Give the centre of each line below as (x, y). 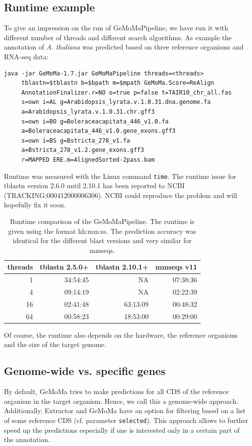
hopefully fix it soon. (35, 205)
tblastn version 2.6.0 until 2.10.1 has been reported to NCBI (94, 186)
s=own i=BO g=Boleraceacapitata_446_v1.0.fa (95, 121)
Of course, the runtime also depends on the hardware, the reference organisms (121, 334)
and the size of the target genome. (55, 344)
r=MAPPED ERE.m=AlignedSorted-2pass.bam (88, 160)
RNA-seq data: (26, 56)
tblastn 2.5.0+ (64, 267)
